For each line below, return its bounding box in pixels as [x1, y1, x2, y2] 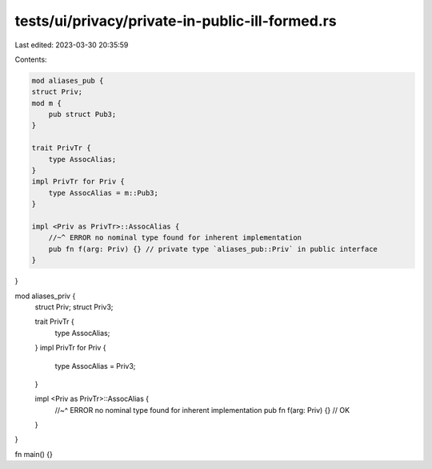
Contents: [14, 55, 47, 64]
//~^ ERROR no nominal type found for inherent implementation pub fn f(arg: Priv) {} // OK [54, 405, 350, 414]
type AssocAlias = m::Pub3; [48, 188, 159, 197]
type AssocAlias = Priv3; [54, 361, 136, 370]
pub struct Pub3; [48, 110, 117, 119]
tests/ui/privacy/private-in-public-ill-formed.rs [14, 12, 337, 30]
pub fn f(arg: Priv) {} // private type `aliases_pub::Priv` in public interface [48, 245, 378, 253]
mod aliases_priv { [14, 291, 76, 301]
